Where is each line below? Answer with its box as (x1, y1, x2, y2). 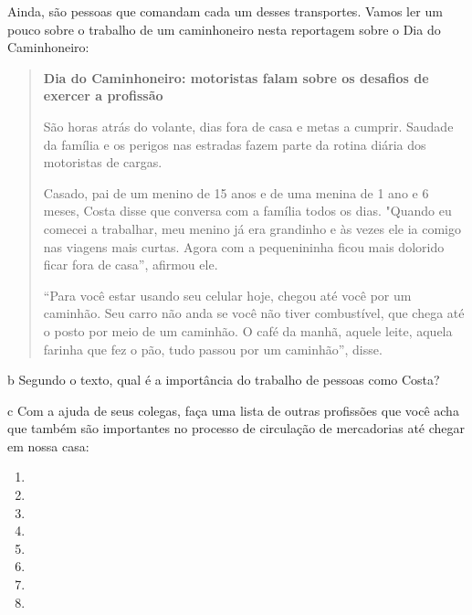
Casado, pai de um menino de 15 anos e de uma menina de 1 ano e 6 (43, 183, 429, 202)
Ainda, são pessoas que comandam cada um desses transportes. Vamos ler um (7, 2, 443, 20)
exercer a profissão (43, 86, 163, 105)
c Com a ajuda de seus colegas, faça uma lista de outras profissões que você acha (7, 400, 459, 419)
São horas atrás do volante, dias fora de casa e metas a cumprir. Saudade (43, 116, 454, 135)
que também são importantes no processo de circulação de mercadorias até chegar (7, 419, 466, 438)
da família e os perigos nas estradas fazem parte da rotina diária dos (43, 134, 426, 154)
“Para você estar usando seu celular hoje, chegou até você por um (43, 285, 412, 304)
